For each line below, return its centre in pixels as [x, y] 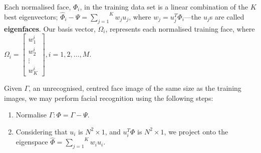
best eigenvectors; [31, 16]
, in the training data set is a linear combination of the [164, 7]
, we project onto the [196, 131]
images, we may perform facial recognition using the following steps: [109, 98]
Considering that [42, 131]
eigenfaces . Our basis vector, [50, 28]
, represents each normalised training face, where [180, 28]
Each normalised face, [38, 7]
